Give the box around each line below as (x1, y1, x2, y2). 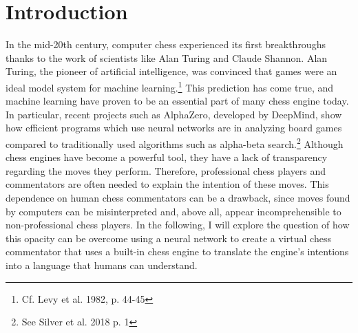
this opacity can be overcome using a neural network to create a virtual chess (6, 230, 331, 245)
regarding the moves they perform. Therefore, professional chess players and (6, 163, 326, 178)
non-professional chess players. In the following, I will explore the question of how (6, 217, 350, 232)
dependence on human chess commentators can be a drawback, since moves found (6, 190, 350, 204)
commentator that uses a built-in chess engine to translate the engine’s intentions (6, 244, 349, 259)
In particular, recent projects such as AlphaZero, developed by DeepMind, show (6, 107, 342, 121)
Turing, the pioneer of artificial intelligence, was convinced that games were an (6, 64, 337, 78)
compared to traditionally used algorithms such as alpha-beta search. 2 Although (6, 134, 344, 151)
